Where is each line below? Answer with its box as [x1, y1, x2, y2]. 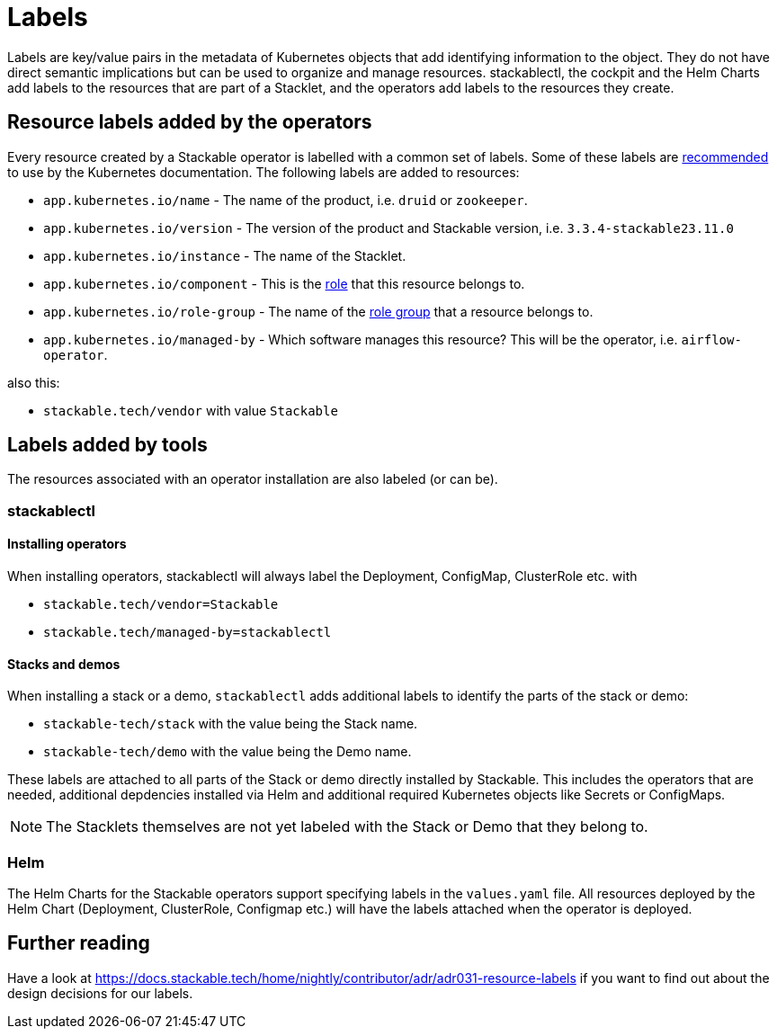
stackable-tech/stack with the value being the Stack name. [43, 716, 418, 732]
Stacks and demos [7, 656, 121, 672]
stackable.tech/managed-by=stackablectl [43, 625, 332, 640]
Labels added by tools [7, 433, 208, 457]
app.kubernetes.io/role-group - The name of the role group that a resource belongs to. [43, 303, 594, 319]
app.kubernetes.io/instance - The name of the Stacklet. [43, 247, 406, 263]
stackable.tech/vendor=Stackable [43, 597, 279, 612]
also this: [7, 374, 60, 390]
